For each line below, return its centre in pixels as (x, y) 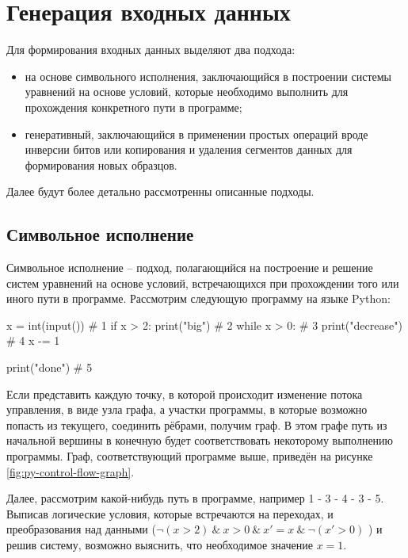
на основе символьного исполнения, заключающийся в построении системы (208, 76)
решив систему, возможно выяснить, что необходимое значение (160, 544)
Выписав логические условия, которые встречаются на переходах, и (170, 513)
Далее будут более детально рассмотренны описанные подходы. (160, 191)
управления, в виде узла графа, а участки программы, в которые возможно (187, 409)
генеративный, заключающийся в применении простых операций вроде (196, 134)
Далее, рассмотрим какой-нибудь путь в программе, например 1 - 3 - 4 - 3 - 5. (195, 498)
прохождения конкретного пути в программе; (133, 107)
